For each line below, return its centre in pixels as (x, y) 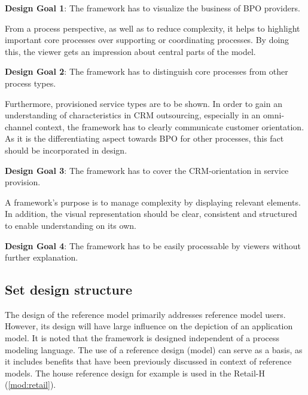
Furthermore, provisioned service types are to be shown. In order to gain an (144, 103)
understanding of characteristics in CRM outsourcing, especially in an (133, 115)
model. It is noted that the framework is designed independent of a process (142, 338)
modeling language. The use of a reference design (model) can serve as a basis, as (154, 349)
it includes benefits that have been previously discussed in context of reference (148, 361)
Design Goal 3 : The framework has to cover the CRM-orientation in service (147, 170)
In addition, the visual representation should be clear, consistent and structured (151, 214)
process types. (31, 83)
